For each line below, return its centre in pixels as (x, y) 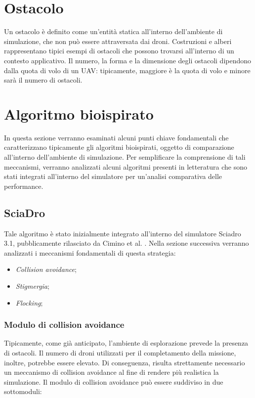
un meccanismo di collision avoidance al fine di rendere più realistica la (111, 372)
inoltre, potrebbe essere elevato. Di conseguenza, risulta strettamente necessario (125, 362)
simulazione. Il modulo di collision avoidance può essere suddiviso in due (114, 381)
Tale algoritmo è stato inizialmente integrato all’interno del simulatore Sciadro (123, 233)
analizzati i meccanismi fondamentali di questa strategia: (90, 252)
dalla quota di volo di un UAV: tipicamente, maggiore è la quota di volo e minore (127, 70)
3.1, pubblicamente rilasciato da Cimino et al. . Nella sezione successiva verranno (127, 243)
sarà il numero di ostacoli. (43, 80)
